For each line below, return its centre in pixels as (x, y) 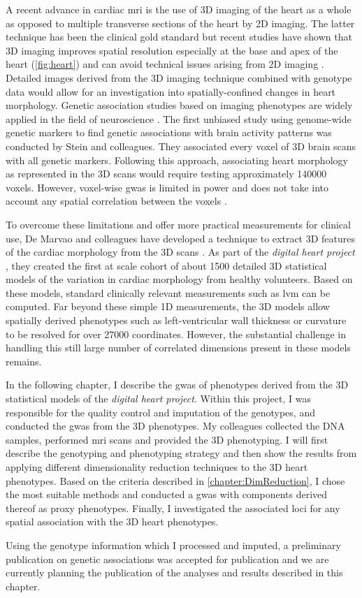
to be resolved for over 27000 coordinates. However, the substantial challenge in (176, 334)
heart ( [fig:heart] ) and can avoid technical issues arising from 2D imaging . (165, 64)
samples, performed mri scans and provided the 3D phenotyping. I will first (167, 439)
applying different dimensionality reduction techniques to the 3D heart (157, 467)
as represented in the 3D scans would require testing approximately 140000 (166, 174)
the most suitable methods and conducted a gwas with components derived (167, 494)
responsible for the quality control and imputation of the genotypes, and (160, 412)
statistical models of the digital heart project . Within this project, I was (158, 399)
